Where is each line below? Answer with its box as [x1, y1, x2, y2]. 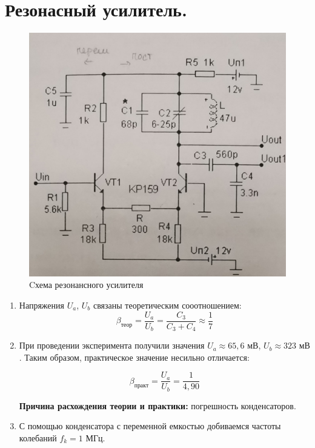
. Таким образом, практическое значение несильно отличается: [19, 350, 250, 363]
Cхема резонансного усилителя [29, 278, 144, 291]
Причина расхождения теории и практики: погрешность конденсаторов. [19, 399, 296, 412]
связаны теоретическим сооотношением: [93, 298, 242, 311]
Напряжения [19, 298, 64, 311]
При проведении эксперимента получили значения [19, 339, 205, 352]
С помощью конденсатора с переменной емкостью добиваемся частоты [19, 420, 281, 432]
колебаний [19, 431, 57, 444]
